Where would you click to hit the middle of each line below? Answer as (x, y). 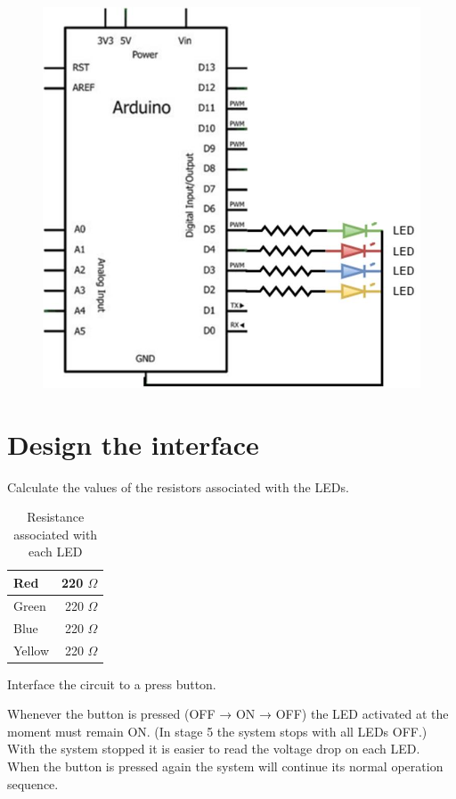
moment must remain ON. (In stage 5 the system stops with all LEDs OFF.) (217, 731)
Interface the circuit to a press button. (112, 684)
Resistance (56, 517)
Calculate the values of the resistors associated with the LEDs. (178, 486)
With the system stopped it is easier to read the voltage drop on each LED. (214, 749)
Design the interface (133, 444)
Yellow (32, 650)
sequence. (33, 783)
